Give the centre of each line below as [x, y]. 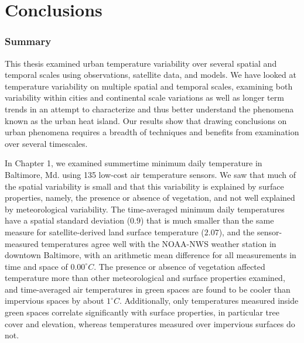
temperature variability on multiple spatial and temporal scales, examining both [149, 86]
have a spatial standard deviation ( [68, 220]
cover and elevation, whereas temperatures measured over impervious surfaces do [150, 323]
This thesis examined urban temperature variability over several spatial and [141, 63]
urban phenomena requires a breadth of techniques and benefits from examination [152, 132]
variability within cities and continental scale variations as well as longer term [144, 97]
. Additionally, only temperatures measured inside [209, 301]
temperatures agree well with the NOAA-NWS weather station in [159, 243]
